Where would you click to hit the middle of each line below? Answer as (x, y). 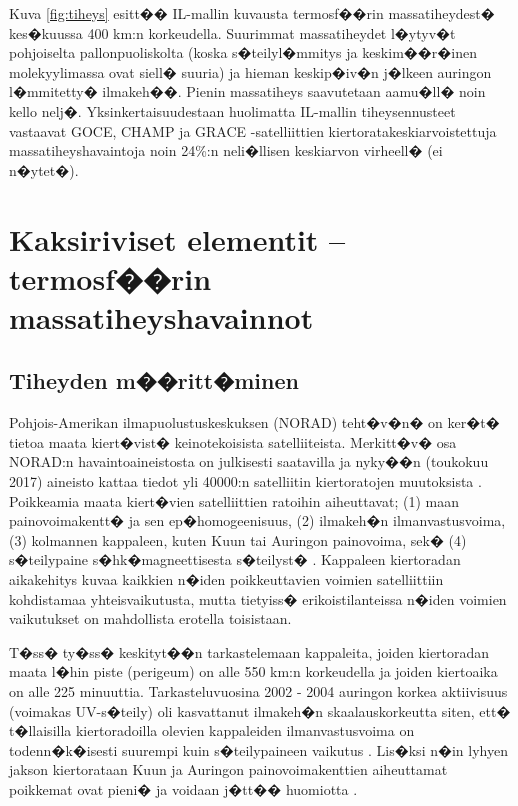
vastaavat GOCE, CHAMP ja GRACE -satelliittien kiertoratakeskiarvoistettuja (253, 130)
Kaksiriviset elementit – (177, 238)
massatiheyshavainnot (161, 316)
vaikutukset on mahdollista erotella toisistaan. (150, 618)
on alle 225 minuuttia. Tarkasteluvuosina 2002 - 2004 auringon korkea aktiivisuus (258, 691)
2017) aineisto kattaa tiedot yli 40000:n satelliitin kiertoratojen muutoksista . (245, 481)
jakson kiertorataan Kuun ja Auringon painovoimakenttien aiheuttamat (228, 769)
